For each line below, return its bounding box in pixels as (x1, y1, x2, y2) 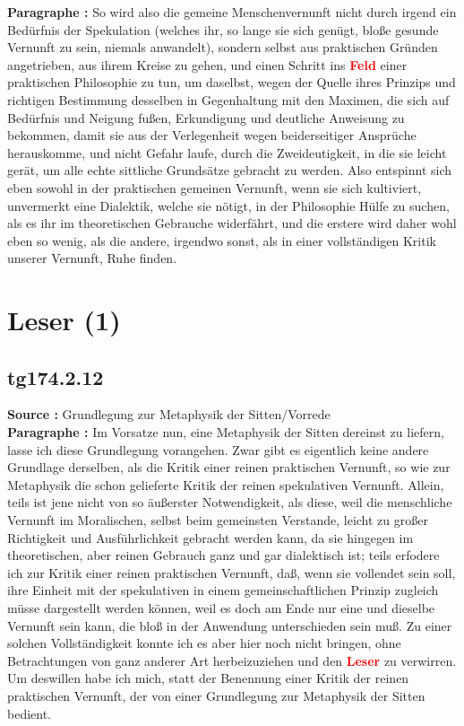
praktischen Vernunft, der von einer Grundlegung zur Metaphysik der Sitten (7, 686, 425, 704)
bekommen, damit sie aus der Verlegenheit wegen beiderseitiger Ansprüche (7, 126, 417, 144)
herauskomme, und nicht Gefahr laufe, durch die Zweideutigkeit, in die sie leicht (7, 143, 447, 162)
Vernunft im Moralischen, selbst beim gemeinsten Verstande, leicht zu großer (7, 511, 428, 529)
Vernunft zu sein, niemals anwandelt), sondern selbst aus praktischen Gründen (7, 38, 438, 57)
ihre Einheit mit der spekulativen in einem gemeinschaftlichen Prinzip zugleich (7, 581, 439, 599)
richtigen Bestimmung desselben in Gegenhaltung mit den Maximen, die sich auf (7, 90, 450, 109)
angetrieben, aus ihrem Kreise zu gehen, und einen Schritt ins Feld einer (7, 55, 408, 74)
